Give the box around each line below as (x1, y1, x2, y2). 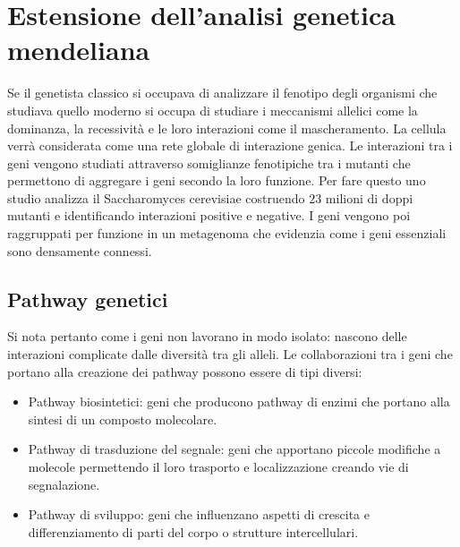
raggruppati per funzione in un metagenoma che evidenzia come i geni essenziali (7, 224, 447, 243)
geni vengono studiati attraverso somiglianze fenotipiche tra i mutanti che (7, 153, 411, 172)
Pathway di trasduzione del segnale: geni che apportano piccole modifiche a (28, 440, 441, 458)
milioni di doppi (325, 188, 413, 207)
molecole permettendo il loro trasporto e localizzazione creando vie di (28, 457, 409, 476)
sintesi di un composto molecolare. (28, 409, 217, 428)
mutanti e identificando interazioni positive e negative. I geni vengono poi (7, 206, 411, 225)
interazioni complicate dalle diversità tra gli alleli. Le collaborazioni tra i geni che (7, 345, 453, 363)
